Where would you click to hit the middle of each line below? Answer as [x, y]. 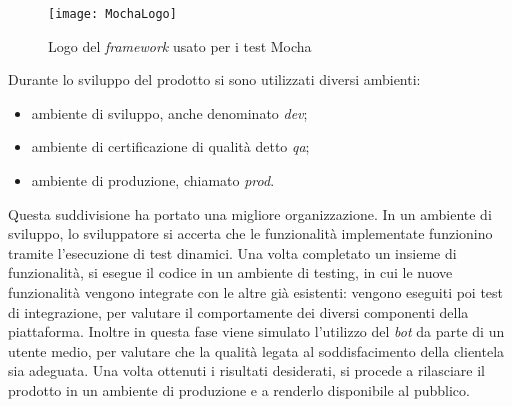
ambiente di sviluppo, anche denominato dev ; [169, 112]
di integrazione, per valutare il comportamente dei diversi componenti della [238, 311]
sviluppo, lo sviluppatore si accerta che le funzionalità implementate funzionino [250, 233]
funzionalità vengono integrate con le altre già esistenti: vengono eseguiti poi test [256, 292]
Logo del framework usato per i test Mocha [180, 45]
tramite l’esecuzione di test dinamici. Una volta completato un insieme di [232, 252]
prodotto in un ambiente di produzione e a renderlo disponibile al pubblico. [239, 389]
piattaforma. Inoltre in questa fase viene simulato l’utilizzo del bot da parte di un [256, 331]
